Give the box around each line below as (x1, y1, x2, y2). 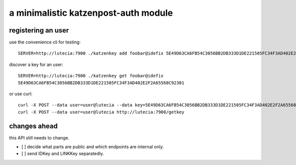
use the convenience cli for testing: (9, 39, 81, 45)
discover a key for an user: (9, 62, 64, 67)
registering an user (9, 26, 69, 34)
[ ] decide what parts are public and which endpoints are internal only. (21, 144, 164, 150)
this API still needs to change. (9, 134, 70, 140)
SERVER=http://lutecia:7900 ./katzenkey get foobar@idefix (18, 73, 164, 79)
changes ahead (9, 122, 58, 130)
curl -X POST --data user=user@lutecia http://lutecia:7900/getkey (18, 109, 185, 115)
